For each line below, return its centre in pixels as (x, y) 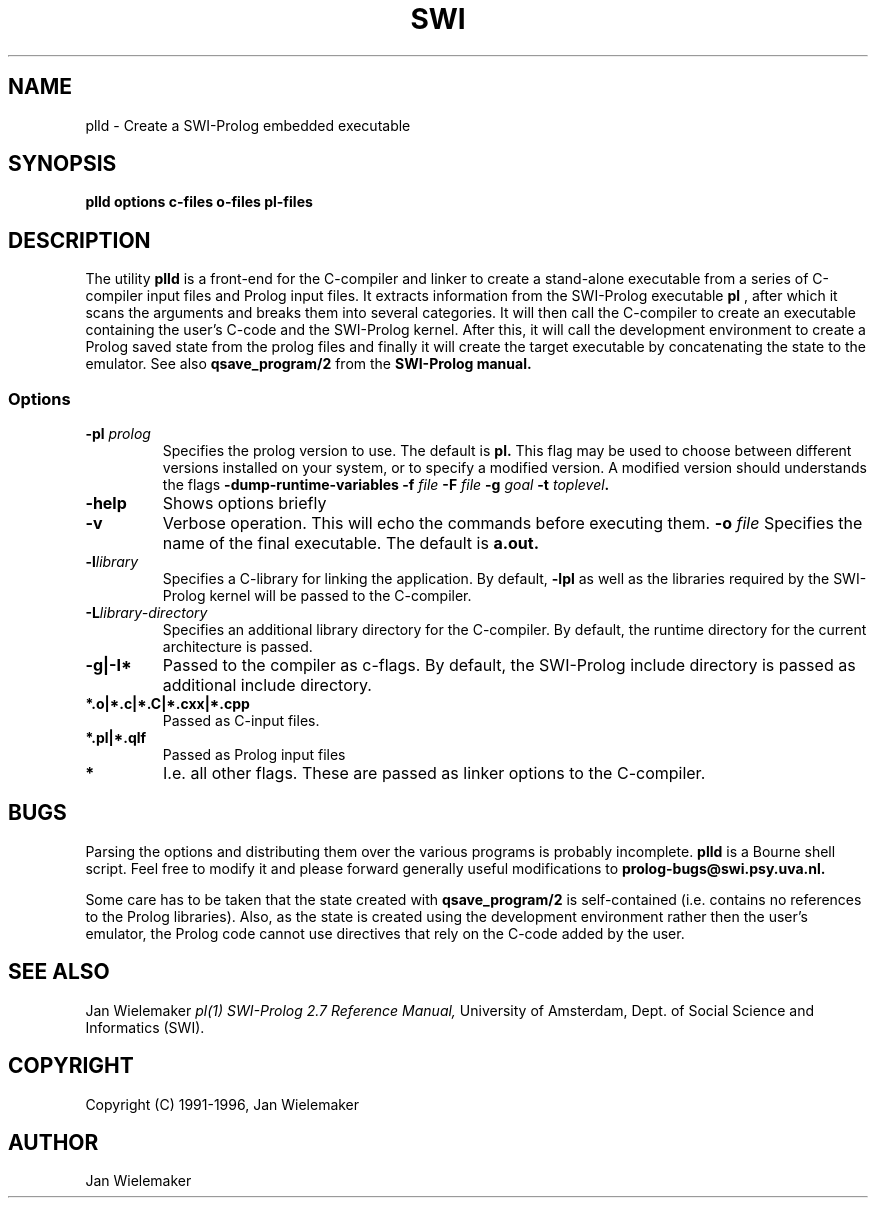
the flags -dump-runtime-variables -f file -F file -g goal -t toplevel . (386, 485)
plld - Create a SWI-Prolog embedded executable (248, 125)
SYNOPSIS (62, 164)
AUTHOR (53, 1142)
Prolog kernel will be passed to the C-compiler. (317, 596)
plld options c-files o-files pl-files (199, 202)
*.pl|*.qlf (116, 738)
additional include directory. (267, 685)
